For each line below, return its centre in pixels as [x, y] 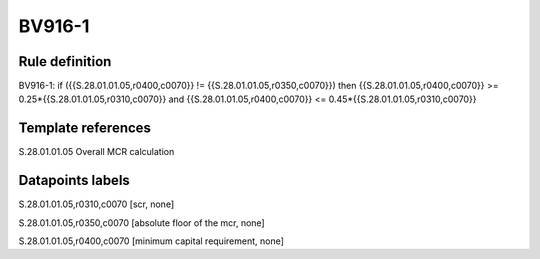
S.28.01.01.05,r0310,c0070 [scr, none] [96, 204]
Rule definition [65, 61]
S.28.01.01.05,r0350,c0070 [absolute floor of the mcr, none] [141, 222]
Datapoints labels [74, 180]
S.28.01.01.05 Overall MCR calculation [96, 152]
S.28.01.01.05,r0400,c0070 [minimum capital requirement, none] [151, 241]
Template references [85, 128]
